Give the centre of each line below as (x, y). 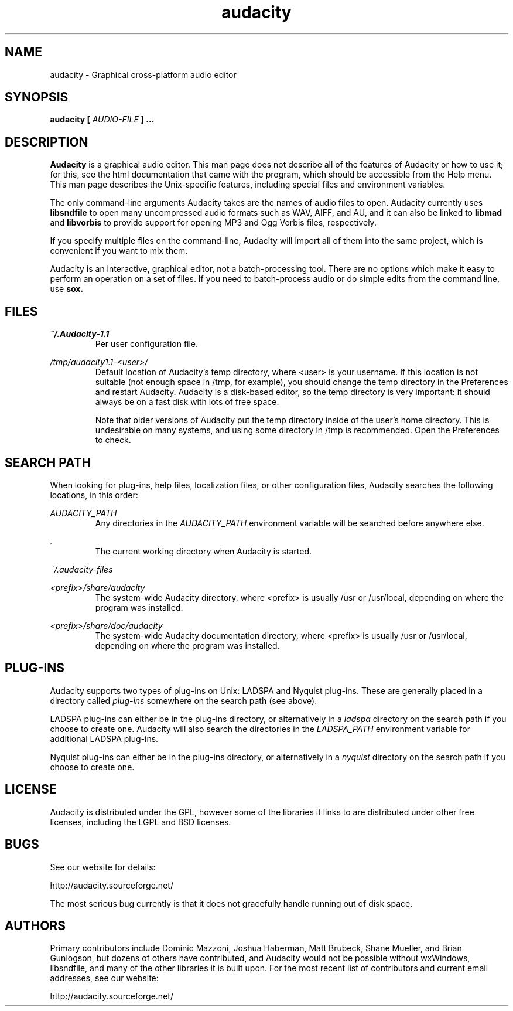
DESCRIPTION (47, 142)
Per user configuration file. (147, 344)
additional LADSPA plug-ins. (104, 738)
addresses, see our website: (104, 978)
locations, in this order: (94, 495)
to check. (113, 440)
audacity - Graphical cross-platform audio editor (143, 74)
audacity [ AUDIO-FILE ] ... (102, 120)
